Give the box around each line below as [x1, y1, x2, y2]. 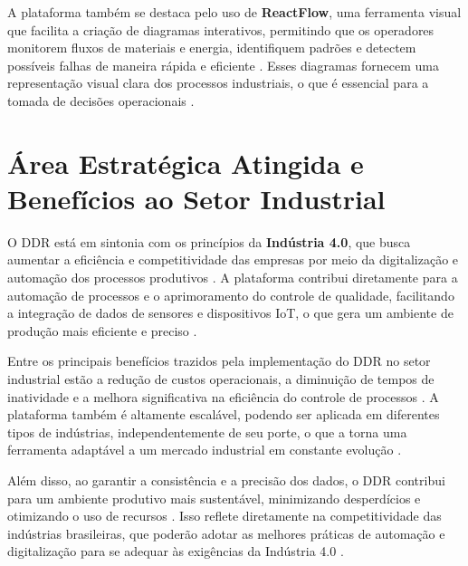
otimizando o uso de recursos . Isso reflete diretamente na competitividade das [7, 506, 442, 525]
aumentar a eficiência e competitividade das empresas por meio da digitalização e [7, 250, 459, 269]
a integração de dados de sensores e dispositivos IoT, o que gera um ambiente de [7, 303, 454, 322]
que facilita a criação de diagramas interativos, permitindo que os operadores [7, 20, 435, 39]
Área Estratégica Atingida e [7, 144, 364, 181]
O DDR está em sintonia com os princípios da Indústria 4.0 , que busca [7, 232, 411, 251]
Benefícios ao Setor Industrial [7, 179, 386, 216]
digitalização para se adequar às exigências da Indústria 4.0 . [7, 542, 344, 561]
